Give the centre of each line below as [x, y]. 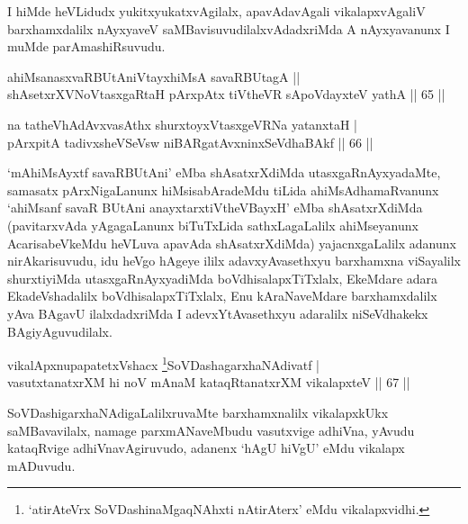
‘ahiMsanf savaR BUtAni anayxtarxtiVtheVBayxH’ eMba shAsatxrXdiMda [215, 208]
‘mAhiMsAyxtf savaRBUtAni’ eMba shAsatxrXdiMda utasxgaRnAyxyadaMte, [224, 172]
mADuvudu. [41, 465]
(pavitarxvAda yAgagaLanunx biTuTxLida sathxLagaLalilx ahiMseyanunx [213, 225]
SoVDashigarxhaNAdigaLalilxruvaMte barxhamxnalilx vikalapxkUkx [198, 412]
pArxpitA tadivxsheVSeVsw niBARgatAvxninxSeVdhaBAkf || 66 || [190, 142]
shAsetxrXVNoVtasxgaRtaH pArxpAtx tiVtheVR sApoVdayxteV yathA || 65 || [226, 94]
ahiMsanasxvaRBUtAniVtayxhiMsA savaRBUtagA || [154, 76]
